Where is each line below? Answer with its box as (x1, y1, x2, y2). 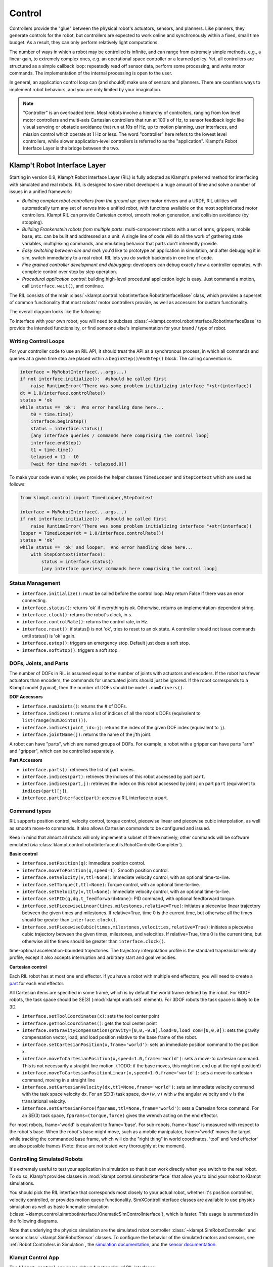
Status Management (9, 580, 61, 587)
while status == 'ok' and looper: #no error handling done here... (20, 544, 194, 550)
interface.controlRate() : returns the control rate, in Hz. (22, 619, 149, 625)
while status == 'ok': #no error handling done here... (20, 404, 164, 410)
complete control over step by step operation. (22, 269, 117, 275)
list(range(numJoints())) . (22, 717, 88, 723)
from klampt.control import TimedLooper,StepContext (20, 495, 154, 501)
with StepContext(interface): (30, 551, 106, 557)
